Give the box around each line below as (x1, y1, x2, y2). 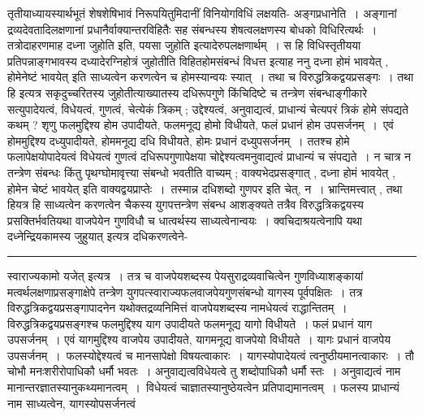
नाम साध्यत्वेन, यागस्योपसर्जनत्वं (7, 394, 136, 411)
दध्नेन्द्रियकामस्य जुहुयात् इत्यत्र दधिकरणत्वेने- (7, 228, 188, 245)
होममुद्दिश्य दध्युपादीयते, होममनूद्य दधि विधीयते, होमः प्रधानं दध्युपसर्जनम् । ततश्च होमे (7, 132, 350, 149)
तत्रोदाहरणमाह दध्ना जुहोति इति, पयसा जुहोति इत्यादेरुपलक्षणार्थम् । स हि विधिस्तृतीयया (7, 37, 361, 54)
